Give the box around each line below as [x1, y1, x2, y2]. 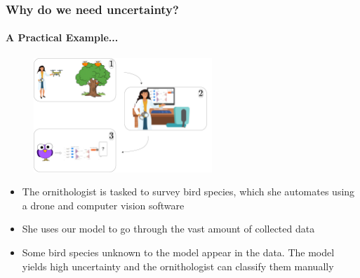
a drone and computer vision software [22, 197, 185, 212]
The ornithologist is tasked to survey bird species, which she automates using [22, 184, 355, 199]
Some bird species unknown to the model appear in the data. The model [22, 244, 335, 259]
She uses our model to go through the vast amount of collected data [22, 221, 315, 236]
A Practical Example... [6, 30, 119, 45]
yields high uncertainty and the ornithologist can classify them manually [22, 258, 334, 273]
